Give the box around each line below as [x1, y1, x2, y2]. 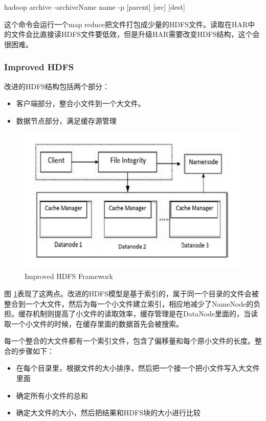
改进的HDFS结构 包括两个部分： [4, 81, 110, 91]
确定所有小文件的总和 [16, 390, 88, 400]
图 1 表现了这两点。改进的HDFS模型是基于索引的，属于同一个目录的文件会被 [4, 288, 259, 298]
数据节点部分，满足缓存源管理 [16, 115, 117, 126]
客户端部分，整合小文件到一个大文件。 [16, 98, 145, 109]
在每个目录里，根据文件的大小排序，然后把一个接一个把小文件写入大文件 [16, 363, 260, 373]
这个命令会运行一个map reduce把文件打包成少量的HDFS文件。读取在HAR [4, 18, 248, 29]
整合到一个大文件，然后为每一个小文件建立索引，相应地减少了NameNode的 [4, 298, 254, 309]
